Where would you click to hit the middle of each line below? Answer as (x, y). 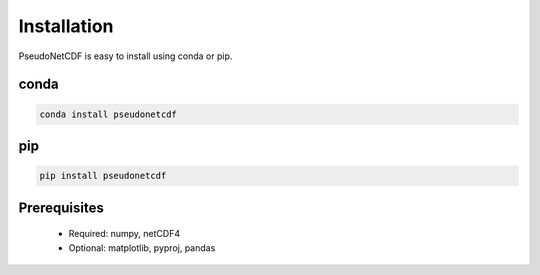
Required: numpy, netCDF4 (124, 234)
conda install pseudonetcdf (108, 114)
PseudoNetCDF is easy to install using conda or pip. (125, 56)
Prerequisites (61, 207)
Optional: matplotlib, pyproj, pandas (142, 247)
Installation (66, 26)
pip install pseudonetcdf (103, 176)
